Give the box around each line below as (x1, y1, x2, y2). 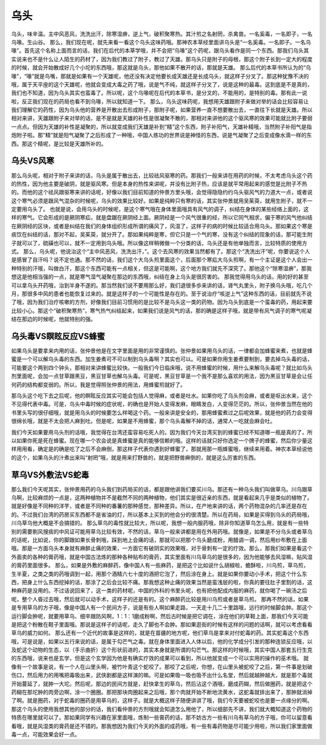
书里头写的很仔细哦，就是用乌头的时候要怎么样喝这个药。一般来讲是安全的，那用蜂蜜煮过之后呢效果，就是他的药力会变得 (11, 408, 313, 416)
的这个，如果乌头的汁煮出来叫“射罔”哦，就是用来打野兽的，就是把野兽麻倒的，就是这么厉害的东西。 (11, 454, 260, 461)
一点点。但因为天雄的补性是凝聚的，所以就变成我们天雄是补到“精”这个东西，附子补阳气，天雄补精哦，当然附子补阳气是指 (11, 123, 312, 130)
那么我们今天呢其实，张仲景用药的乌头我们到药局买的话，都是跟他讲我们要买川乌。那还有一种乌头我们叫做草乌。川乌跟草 (11, 485, 313, 492)
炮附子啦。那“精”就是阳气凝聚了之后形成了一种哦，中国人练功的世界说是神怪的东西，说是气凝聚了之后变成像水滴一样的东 (11, 132, 312, 139)
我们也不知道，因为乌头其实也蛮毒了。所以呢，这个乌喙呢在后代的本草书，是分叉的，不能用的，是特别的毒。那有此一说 (11, 89, 307, 97)
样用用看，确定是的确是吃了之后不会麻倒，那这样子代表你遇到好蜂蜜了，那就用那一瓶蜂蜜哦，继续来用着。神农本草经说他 (11, 445, 313, 453)
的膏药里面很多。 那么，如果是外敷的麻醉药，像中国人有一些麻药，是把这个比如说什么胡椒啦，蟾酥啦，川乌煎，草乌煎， (11, 562, 309, 569)
